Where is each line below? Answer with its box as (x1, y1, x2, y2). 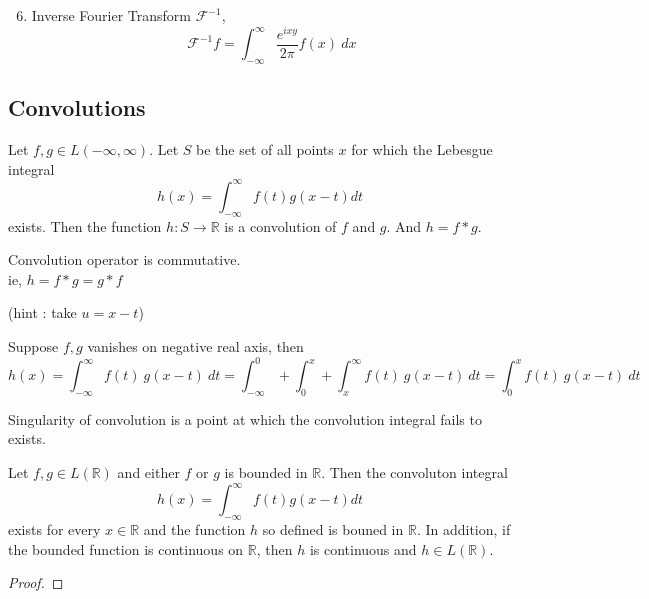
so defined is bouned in (262, 518, 404, 539)
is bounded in (224, 462, 308, 483)
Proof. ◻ (8, 572, 64, 593)
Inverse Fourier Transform (31, 5, 192, 25)
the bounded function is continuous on (8, 538, 244, 559)
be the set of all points (196, 139, 334, 160)
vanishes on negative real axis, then (87, 336, 304, 356)
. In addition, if (416, 518, 511, 539)
